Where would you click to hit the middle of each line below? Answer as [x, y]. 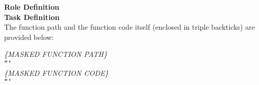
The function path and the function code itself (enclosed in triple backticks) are [129, 27]
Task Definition [32, 17]
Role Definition [32, 7]
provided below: [29, 37]
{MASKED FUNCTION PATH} [56, 54]
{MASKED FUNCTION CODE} [57, 72]
